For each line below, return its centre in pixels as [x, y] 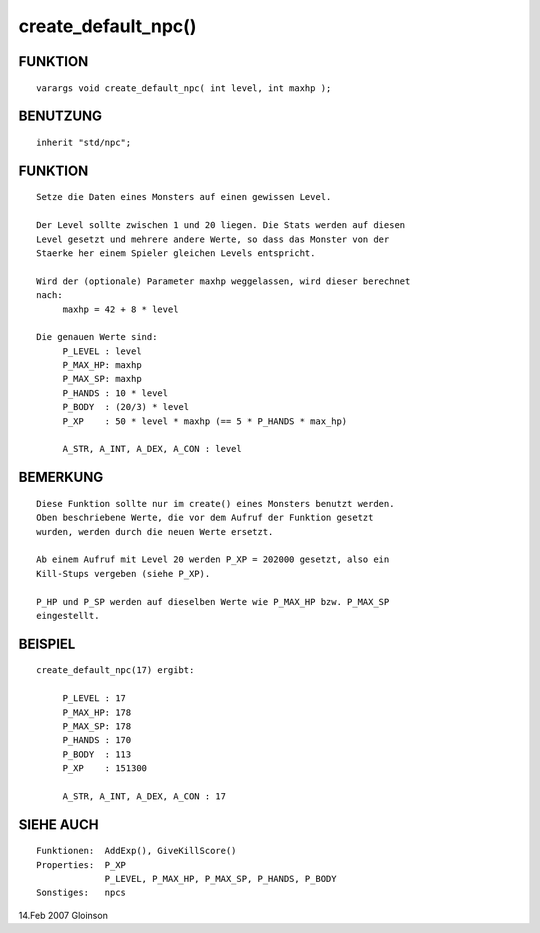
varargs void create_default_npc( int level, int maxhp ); [184, 88]
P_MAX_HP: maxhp [102, 365]
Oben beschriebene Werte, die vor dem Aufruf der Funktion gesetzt [205, 518]
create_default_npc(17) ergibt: [115, 670]
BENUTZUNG [60, 116]
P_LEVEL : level [102, 351]
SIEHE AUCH [58, 824]
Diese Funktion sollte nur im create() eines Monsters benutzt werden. [215, 503]
